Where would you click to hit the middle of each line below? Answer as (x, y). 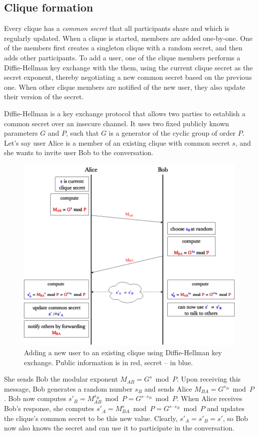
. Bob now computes (35, 398)
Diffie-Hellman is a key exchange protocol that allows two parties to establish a (125, 113)
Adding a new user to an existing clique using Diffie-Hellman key (123, 352)
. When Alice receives (209, 398)
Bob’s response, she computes (49, 408)
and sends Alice (168, 388)
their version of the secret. (44, 97)
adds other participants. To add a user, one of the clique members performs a (122, 57)
